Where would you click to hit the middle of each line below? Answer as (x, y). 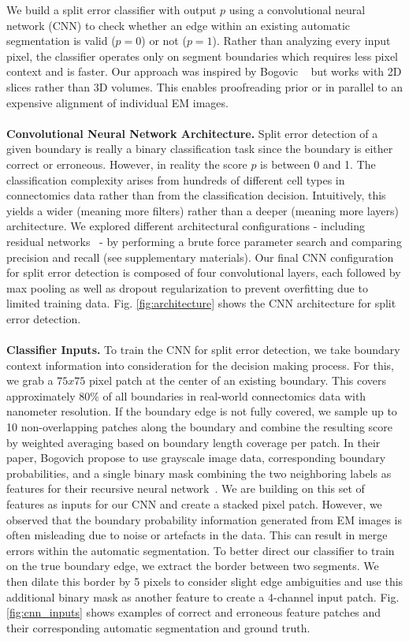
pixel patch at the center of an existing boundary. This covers (238, 380)
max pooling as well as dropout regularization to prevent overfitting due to (187, 287)
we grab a (30, 380)
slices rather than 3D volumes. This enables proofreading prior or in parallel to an (204, 86)
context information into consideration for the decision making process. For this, (200, 365)
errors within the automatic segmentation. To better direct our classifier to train (201, 550)
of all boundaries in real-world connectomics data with (234, 395)
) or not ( (164, 41)
